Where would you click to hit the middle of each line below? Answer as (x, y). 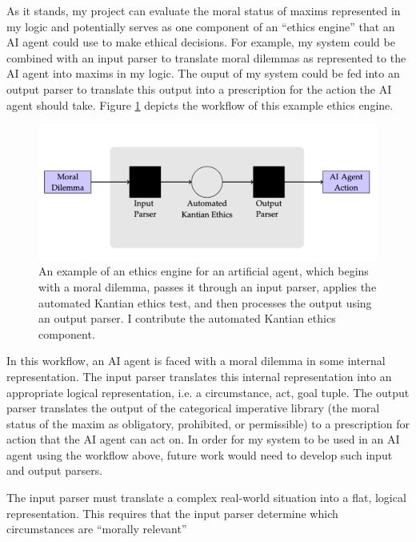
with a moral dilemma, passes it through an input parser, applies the (208, 286)
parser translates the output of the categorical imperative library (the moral (193, 408)
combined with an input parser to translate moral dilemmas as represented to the (206, 57)
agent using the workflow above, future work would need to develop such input (200, 454)
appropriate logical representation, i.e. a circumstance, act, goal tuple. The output (208, 392)
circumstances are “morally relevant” (97, 529)
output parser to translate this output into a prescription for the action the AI (199, 88)
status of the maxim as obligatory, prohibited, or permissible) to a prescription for (208, 423)
